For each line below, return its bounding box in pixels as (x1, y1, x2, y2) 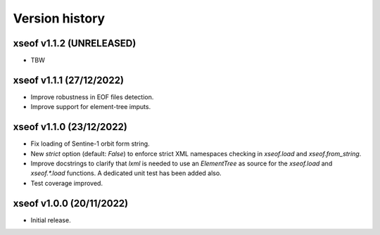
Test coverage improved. (30, 179, 103, 187)
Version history (13, 11, 106, 26)
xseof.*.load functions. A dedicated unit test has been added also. (30, 169, 222, 177)
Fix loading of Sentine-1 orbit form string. (30, 139, 151, 148)
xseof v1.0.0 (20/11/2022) (13, 197, 129, 209)
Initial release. (30, 215, 71, 224)
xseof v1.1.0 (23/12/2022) (13, 121, 128, 133)
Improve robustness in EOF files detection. (30, 92, 154, 101)
